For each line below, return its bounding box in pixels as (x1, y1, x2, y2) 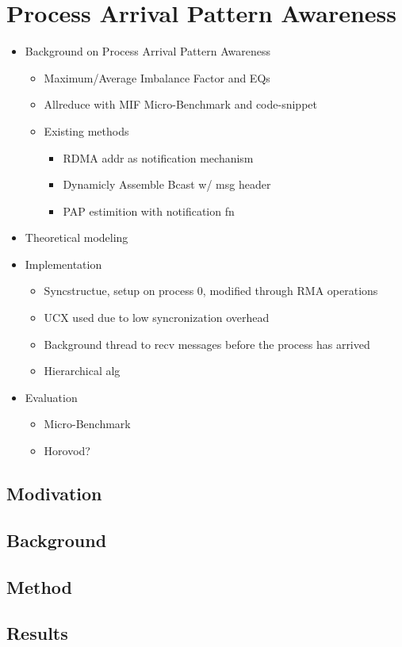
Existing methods (44, 122, 129, 139)
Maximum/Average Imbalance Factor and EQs (44, 69, 270, 86)
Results (6, 621, 68, 645)
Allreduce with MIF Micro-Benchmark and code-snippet (44, 96, 317, 113)
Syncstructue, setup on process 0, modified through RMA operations (44, 282, 378, 299)
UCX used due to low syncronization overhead (44, 309, 270, 326)
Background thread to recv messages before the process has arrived (44, 335, 370, 352)
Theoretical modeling (25, 229, 128, 246)
